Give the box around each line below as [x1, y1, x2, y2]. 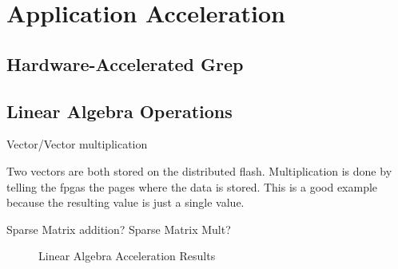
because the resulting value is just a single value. [6, 194, 245, 211]
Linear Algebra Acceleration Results [38, 247, 216, 264]
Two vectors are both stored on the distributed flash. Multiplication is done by [6, 162, 392, 179]
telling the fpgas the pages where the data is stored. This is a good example [6, 178, 378, 195]
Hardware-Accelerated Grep [6, 51, 244, 76]
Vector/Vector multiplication [6, 136, 148, 152]
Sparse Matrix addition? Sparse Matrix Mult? [6, 220, 231, 237]
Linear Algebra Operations [6, 98, 233, 123]
